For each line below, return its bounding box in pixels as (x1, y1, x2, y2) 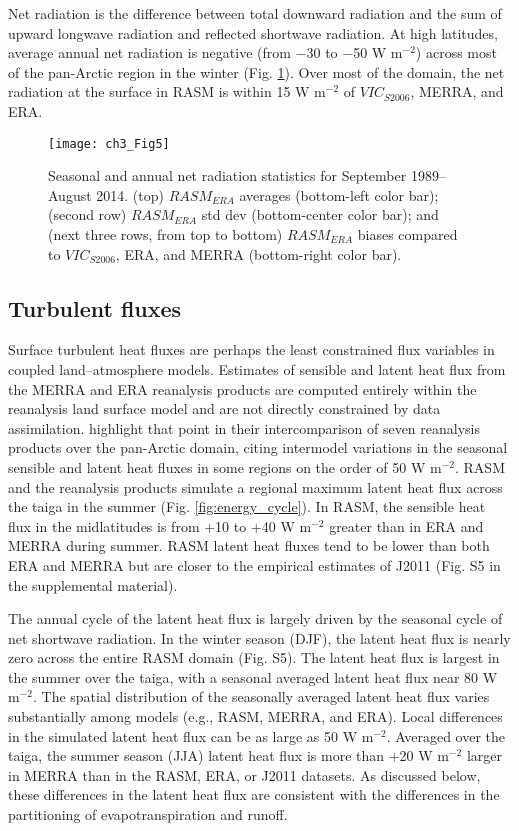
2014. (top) (96, 184, 164, 205)
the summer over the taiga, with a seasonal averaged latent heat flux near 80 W (8, 666, 498, 687)
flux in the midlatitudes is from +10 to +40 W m (8, 515, 312, 536)
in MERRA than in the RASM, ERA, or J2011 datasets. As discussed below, (8, 764, 481, 785)
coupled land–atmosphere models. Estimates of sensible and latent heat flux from (8, 358, 506, 379)
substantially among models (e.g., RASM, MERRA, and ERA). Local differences (8, 706, 503, 727)
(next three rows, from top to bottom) (48, 224, 283, 244)
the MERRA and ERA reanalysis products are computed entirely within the (8, 378, 477, 399)
